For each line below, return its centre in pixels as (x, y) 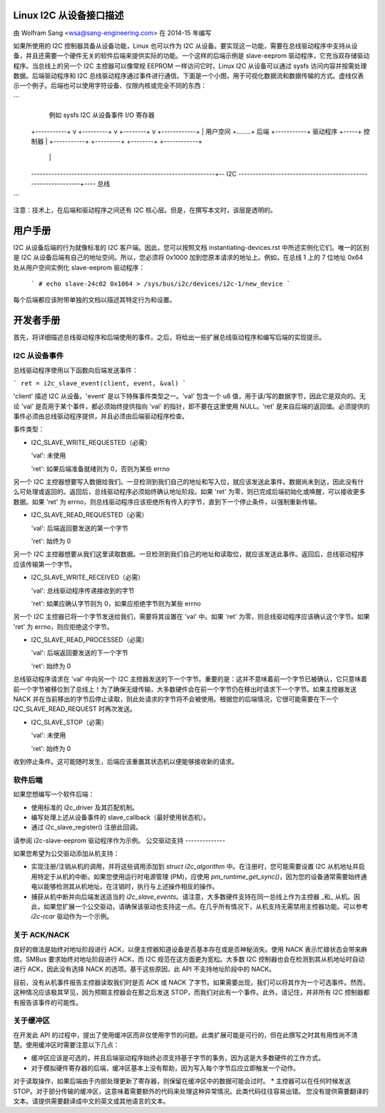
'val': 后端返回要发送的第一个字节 (79, 528)
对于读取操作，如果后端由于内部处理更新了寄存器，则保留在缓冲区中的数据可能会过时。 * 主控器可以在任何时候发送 (182, 1081)
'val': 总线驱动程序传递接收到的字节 (83, 590)
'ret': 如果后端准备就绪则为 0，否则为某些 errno (101, 468)
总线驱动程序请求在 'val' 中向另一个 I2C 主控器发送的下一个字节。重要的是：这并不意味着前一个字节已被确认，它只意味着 (190, 679)
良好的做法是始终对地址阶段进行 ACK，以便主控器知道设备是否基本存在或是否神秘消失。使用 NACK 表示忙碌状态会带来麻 (190, 949)
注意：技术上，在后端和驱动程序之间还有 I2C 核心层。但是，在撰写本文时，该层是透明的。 (145, 210)
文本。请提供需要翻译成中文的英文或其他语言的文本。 (91, 1101)
